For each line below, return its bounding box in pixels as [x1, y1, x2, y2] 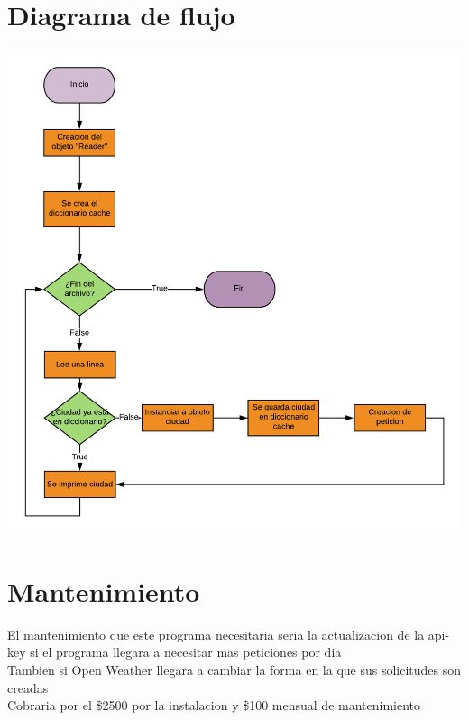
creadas [7, 678, 49, 697]
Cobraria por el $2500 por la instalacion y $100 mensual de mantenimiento [7, 696, 421, 715]
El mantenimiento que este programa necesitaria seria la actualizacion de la [7, 624, 425, 643]
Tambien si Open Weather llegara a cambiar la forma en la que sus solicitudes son [7, 660, 462, 679]
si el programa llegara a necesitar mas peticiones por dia [30, 642, 342, 661]
